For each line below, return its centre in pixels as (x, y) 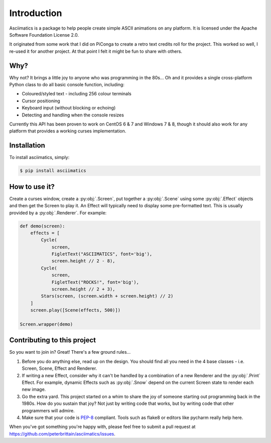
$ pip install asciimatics (53, 171)
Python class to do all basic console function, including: (67, 85)
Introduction (36, 13)
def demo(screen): (42, 226)
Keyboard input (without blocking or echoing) (69, 108)
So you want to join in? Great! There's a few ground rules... (70, 352)
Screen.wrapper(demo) (46, 324)
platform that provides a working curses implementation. (68, 131)
